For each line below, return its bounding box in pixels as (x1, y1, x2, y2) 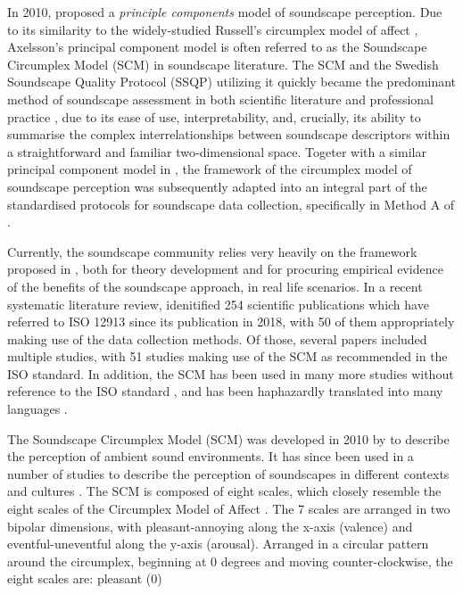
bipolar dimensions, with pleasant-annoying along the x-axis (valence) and (7, 516, 413, 535)
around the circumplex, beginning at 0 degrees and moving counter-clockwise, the (7, 551, 453, 570)
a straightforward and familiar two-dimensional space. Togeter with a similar (7, 142, 426, 161)
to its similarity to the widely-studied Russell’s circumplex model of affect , (7, 20, 418, 38)
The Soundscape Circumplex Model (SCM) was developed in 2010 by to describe (7, 429, 450, 448)
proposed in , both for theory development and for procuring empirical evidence (7, 260, 443, 278)
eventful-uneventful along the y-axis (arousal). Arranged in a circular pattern (7, 534, 429, 553)
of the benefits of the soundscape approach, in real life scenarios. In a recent (7, 276, 423, 295)
